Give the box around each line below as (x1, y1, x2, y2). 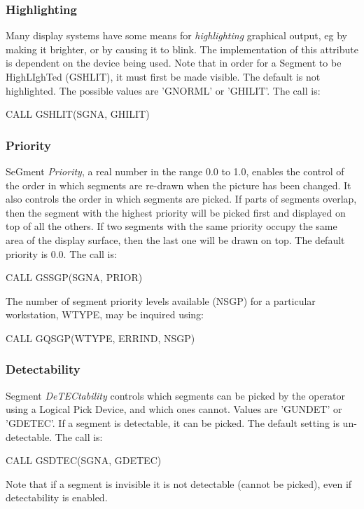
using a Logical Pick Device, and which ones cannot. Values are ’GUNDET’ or (6, 402, 342, 416)
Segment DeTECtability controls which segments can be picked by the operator (6, 388, 346, 402)
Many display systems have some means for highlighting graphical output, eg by (6, 28, 347, 43)
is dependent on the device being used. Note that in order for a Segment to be (6, 55, 342, 70)
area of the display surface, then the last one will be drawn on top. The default (6, 232, 345, 247)
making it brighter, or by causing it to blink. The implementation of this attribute (6, 41, 358, 56)
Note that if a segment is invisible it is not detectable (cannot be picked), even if (6, 476, 352, 491)
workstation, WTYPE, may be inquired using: (6, 307, 204, 322)
